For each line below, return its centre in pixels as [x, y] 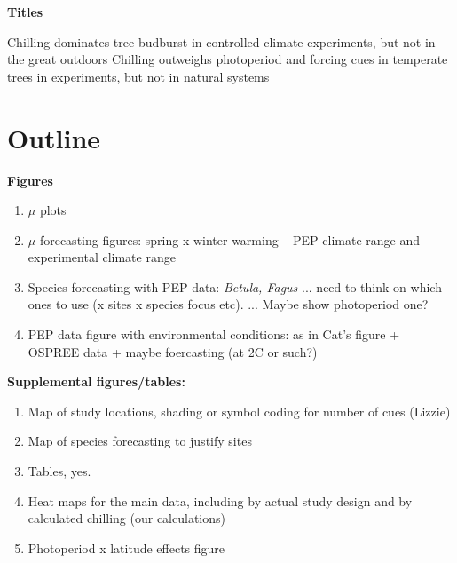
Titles [25, 12]
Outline [54, 137]
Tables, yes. [59, 471]
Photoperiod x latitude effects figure [126, 547]
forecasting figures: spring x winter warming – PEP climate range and [229, 239]
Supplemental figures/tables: [96, 381]
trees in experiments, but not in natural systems [138, 76]
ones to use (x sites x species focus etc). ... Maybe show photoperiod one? [228, 304]
